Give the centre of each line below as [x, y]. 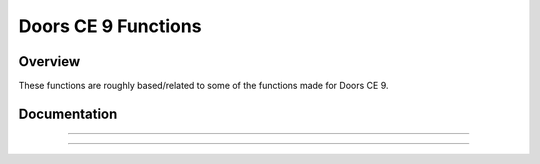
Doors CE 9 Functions [110, 26]
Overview [49, 61]
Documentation [68, 113]
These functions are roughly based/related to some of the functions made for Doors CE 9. [203, 86]
